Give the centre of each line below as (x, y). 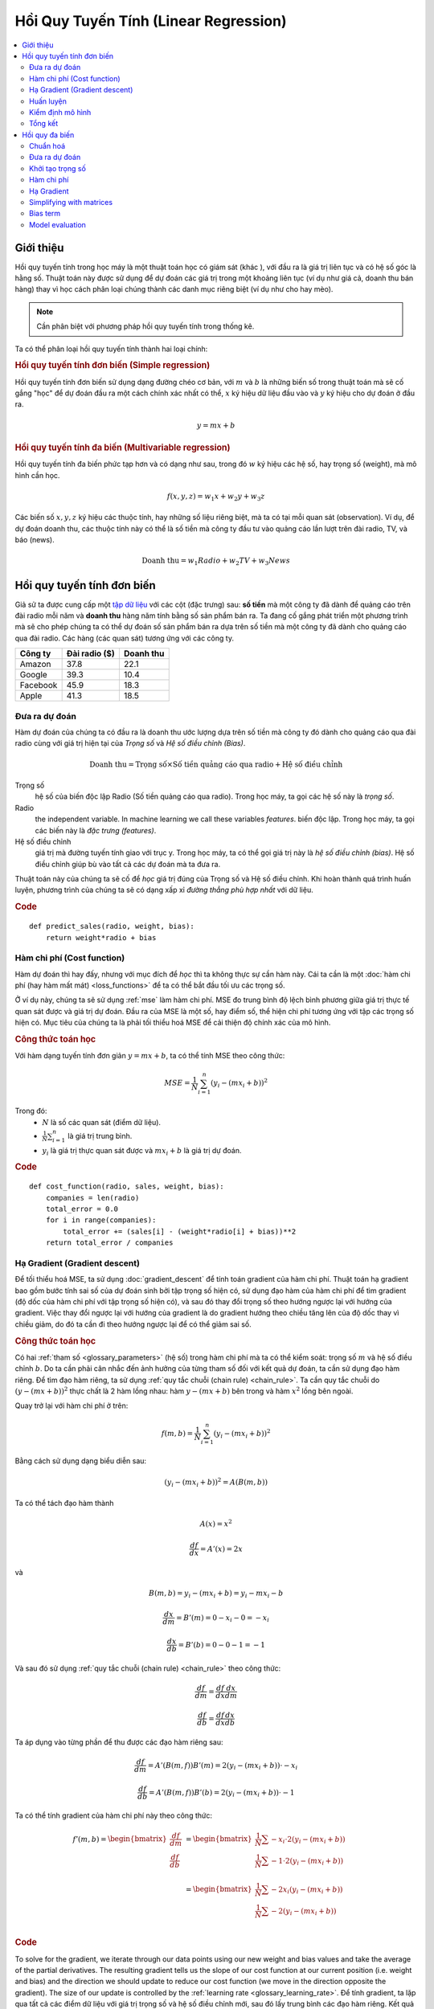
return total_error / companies (109, 1243)
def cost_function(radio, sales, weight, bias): (127, 1187)
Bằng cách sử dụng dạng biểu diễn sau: (81, 1461)
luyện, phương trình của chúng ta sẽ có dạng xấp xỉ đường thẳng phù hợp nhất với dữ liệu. (164, 890)
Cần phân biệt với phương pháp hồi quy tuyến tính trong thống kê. (145, 326)
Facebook (39, 685)
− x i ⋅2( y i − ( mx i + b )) (308, 1840)
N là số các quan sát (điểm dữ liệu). (101, 1122)
